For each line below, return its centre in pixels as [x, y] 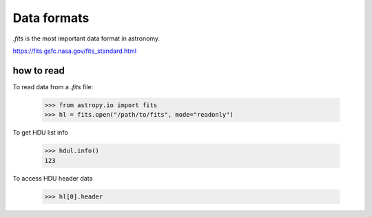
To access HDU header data [53, 178]
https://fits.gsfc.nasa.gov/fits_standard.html [75, 51]
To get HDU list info [40, 133]
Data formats [51, 18]
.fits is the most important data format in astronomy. [86, 38]
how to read [39, 70]
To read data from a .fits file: [53, 87]
